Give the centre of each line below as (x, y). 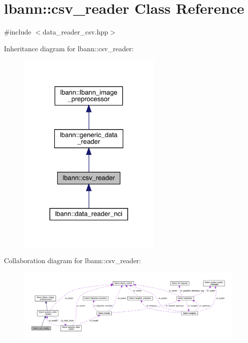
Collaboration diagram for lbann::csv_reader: (72, 260)
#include (18, 32)
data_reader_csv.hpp (75, 32)
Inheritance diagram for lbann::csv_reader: (69, 48)
